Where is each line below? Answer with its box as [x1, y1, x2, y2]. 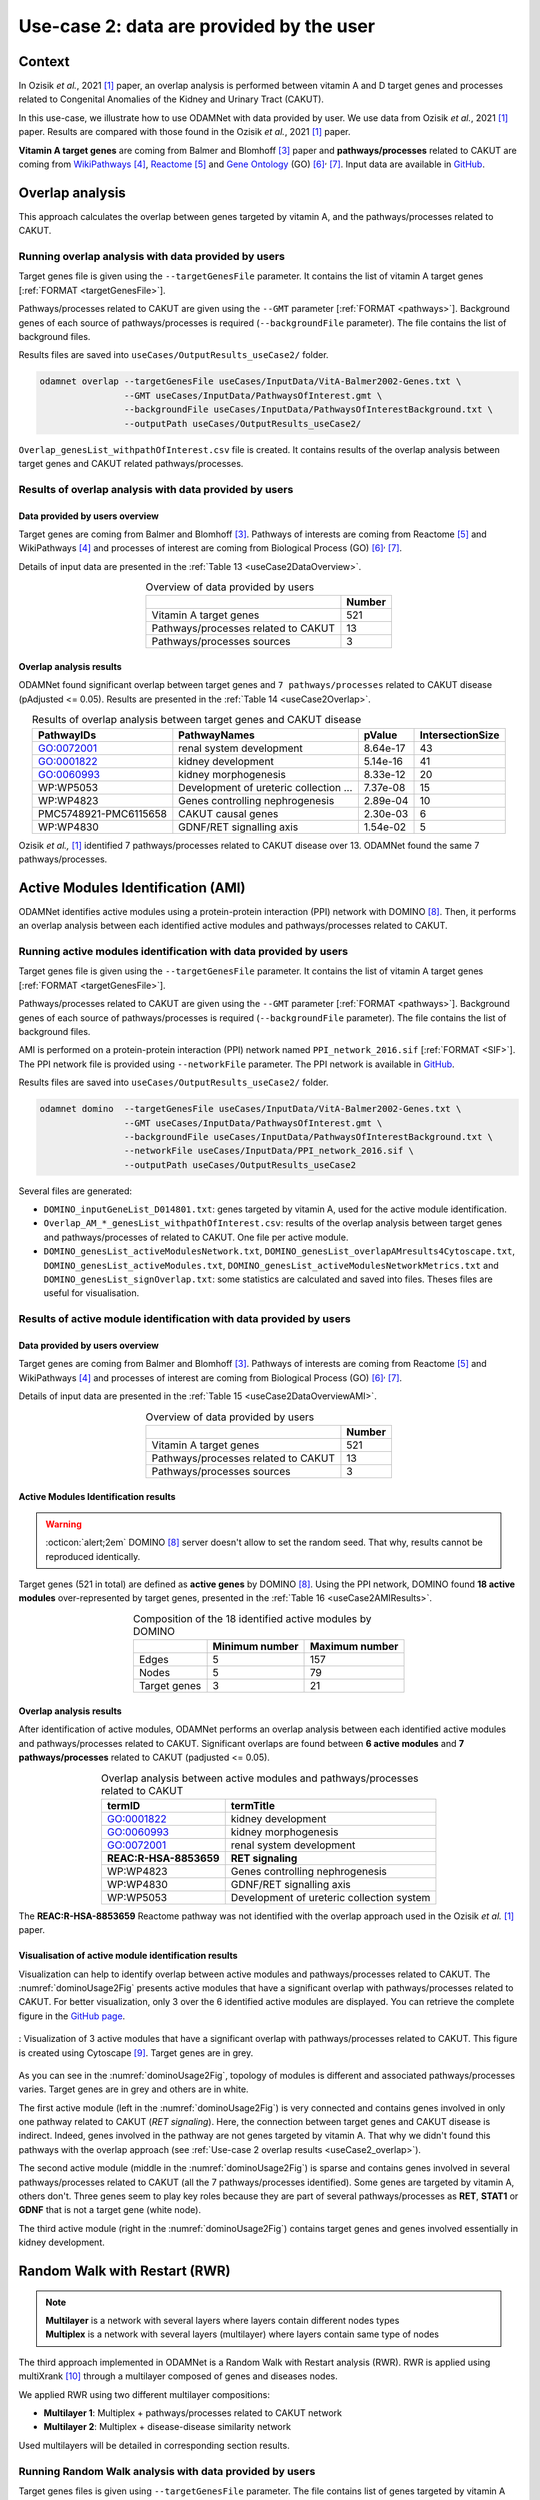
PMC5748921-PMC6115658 [38, 806, 167, 820]
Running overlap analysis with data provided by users [18, 250, 285, 264]
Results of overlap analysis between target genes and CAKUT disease [31, 713, 362, 727]
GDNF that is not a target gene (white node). [18, 2204, 202, 2216]
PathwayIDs [38, 728, 97, 742]
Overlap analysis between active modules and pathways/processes [100, 1771, 419, 1785]
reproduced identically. [45, 1550, 141, 1562]
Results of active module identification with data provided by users [18, 1312, 351, 1326]
